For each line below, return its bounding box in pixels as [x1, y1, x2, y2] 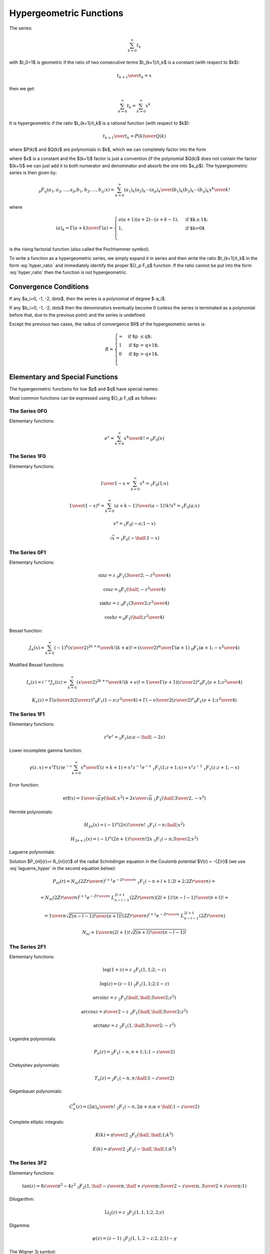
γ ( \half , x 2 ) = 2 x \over [100, 795, 147, 801]
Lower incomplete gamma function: [9, 747, 82, 753]
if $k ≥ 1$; [185, 217, 208, 223]
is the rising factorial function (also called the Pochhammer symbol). [9, 246, 150, 252]
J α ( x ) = [29, 645, 45, 652]
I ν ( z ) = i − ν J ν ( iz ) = [26, 678, 67, 686]
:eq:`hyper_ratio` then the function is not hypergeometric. [9, 269, 127, 275]
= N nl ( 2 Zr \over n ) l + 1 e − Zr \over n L [40, 894, 115, 901]
